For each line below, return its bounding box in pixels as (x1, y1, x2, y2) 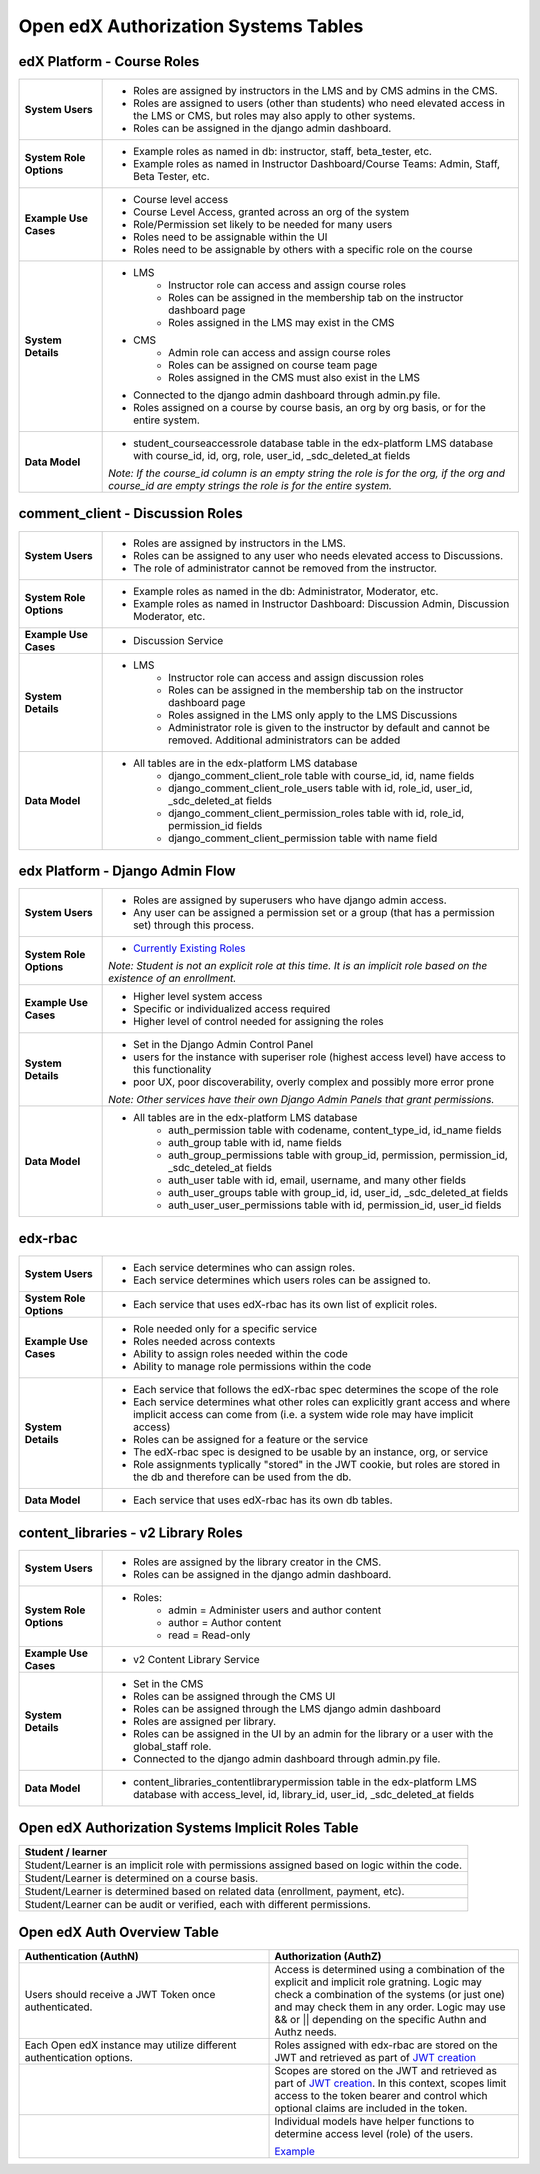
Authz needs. (274, 2025, 337, 2039)
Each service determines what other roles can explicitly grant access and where (133, 1395, 510, 1409)
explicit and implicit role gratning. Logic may (274, 1975, 482, 1989)
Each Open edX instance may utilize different (24, 2038, 237, 2052)
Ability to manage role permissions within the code (133, 1359, 372, 1373)
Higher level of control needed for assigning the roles (133, 1015, 384, 1029)
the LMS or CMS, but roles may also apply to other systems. (133, 109, 416, 123)
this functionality (133, 1063, 212, 1077)
